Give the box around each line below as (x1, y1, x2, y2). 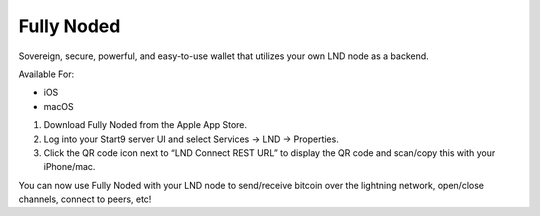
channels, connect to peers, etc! (18, 193, 152, 205)
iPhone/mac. (43, 161, 96, 173)
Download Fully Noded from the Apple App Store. (43, 119, 248, 131)
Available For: (18, 68, 75, 80)
